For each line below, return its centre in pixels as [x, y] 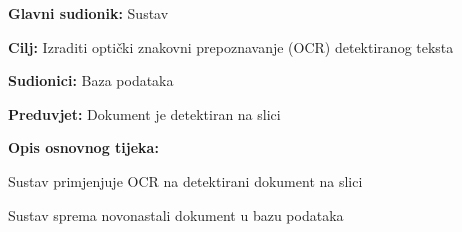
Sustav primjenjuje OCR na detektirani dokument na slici [185, 180]
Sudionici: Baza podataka [91, 80]
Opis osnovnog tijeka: [83, 147]
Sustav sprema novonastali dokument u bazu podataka [176, 214]
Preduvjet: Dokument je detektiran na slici [144, 113]
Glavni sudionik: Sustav [88, 13]
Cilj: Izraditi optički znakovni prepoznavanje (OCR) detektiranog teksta [231, 46]
